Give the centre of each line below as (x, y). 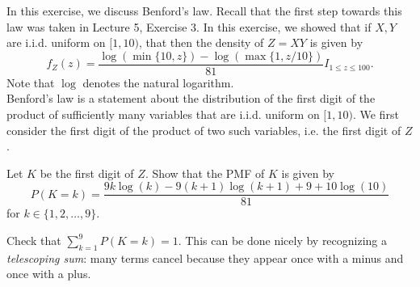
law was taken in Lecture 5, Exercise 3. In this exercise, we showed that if (189, 26)
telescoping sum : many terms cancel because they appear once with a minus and (205, 257)
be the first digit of (87, 173)
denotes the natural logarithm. (158, 82)
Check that (34, 241)
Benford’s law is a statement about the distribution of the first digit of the (191, 98)
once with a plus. (49, 274)
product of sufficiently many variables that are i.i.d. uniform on (163, 114)
